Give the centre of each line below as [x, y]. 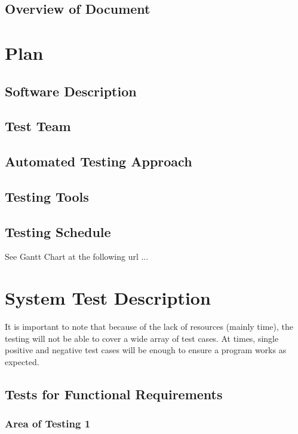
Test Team [38, 126]
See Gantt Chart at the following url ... [77, 257]
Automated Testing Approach [99, 161]
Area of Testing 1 [48, 424]
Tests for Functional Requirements [114, 394]
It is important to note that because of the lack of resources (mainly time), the [149, 327]
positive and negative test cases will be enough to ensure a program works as [146, 350]
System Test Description [108, 298]
